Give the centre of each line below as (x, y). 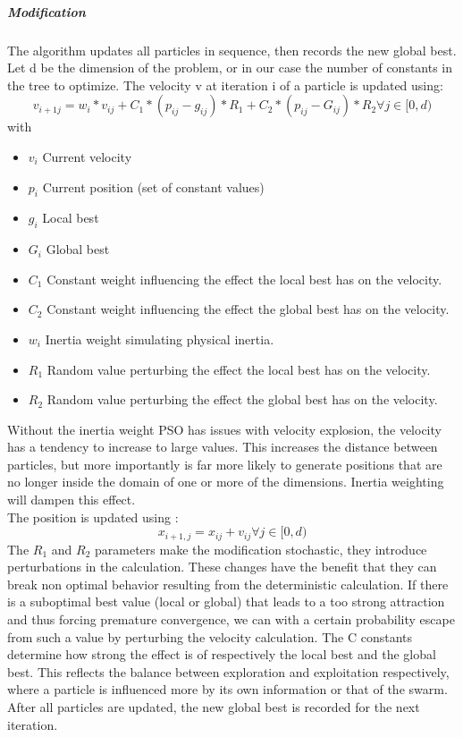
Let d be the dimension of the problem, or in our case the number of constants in (230, 68)
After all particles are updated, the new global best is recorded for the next (214, 707)
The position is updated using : (93, 517)
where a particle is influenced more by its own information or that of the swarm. (227, 689)
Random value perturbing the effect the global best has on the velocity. (242, 399)
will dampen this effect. (72, 500)
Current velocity (87, 156)
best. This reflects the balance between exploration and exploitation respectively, (228, 671)
